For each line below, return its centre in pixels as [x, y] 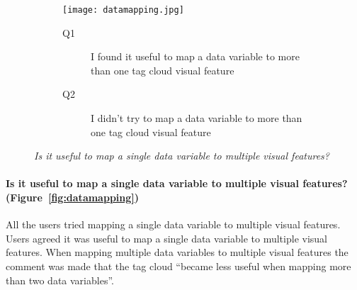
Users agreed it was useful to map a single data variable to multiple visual [166, 238]
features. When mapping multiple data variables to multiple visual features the [177, 252]
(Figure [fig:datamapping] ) [73, 197]
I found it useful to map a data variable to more [195, 56]
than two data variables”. [60, 280]
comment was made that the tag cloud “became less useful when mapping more [178, 266]
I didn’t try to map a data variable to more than [197, 118]
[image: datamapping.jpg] [123, 10]
